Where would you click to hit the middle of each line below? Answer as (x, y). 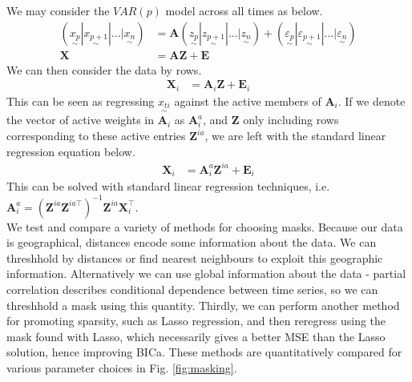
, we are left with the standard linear (295, 135)
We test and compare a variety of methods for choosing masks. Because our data (205, 226)
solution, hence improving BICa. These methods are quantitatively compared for (204, 352)
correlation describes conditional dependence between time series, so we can (192, 289)
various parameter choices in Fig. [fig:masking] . (122, 367)
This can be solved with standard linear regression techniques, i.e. (168, 186)
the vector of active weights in (81, 120)
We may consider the (58, 10)
